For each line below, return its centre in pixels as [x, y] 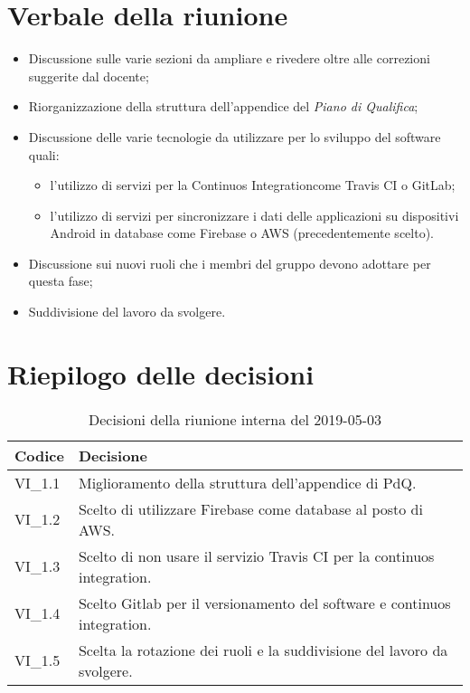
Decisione [113, 455]
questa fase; [61, 281]
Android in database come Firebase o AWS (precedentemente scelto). [242, 233]
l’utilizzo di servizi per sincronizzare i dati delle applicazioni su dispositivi [254, 215]
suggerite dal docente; [89, 76]
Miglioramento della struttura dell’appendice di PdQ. [247, 482]
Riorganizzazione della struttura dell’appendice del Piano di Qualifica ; [223, 106]
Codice [39, 455]
